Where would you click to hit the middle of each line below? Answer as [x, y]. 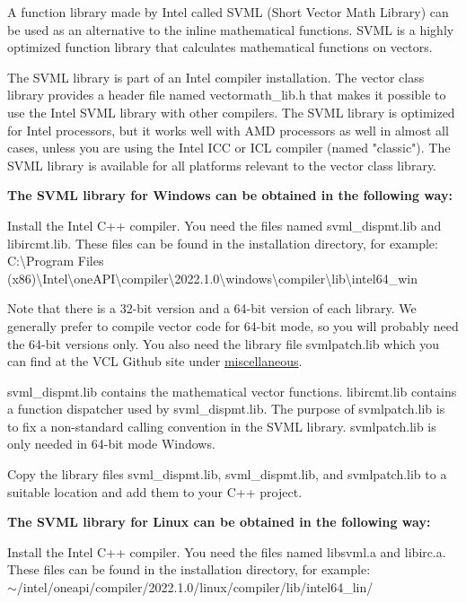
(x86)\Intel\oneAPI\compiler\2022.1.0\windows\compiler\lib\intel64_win [212, 278]
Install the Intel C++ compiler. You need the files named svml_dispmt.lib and [224, 225]
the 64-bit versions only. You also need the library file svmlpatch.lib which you [224, 343]
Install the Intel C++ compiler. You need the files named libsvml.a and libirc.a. [227, 551]
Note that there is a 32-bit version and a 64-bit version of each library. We [212, 308]
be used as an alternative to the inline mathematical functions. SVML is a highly [231, 29]
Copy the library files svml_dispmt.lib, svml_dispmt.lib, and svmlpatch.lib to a [227, 474]
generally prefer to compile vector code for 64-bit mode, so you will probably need [233, 325]
